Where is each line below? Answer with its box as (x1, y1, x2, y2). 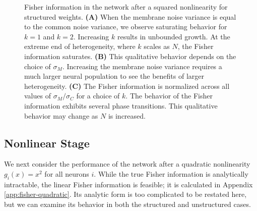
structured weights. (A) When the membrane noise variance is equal (24, 11, 236, 22)
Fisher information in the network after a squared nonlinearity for (24, 2, 228, 12)
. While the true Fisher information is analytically (94, 168, 248, 179)
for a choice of (76, 90, 120, 101)
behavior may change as (24, 110, 98, 121)
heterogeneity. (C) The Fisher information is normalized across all (24, 80, 230, 91)
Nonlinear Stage (4, 135, 90, 150)
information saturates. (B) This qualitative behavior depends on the (24, 50, 236, 61)
